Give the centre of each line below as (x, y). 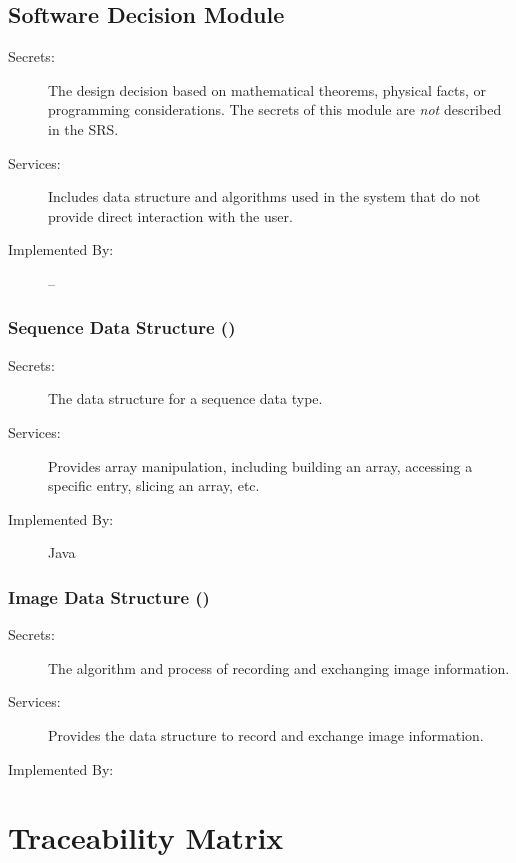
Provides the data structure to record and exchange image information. (266, 734)
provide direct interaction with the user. (170, 215)
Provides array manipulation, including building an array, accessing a (260, 465)
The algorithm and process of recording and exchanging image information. (279, 667)
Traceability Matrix (146, 837)
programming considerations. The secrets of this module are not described (275, 109)
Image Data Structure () (109, 596)
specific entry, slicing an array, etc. (154, 485)
